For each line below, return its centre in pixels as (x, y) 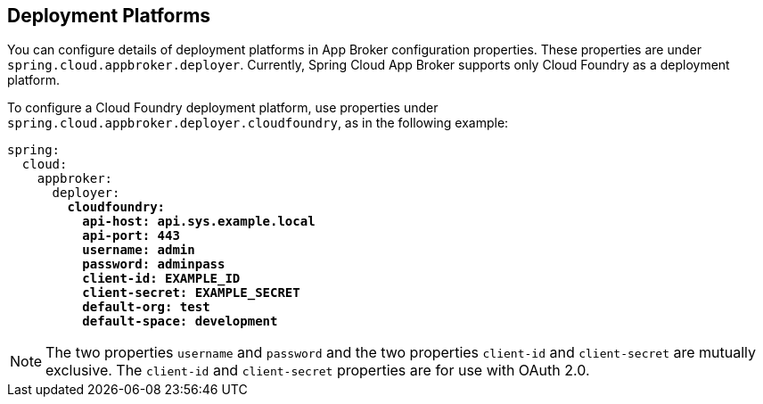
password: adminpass (154, 264)
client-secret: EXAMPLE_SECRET (191, 293)
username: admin (139, 250)
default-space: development (180, 322)
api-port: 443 (131, 236)
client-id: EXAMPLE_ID (161, 279)
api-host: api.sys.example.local (199, 222)
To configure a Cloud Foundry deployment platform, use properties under (223, 108)
